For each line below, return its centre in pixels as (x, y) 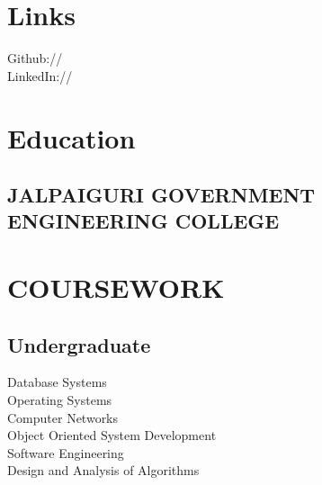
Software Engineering (66, 452)
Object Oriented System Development (112, 435)
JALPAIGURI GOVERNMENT (161, 195)
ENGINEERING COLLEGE (143, 221)
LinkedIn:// (40, 75)
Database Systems (57, 382)
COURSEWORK (116, 287)
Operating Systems (60, 400)
